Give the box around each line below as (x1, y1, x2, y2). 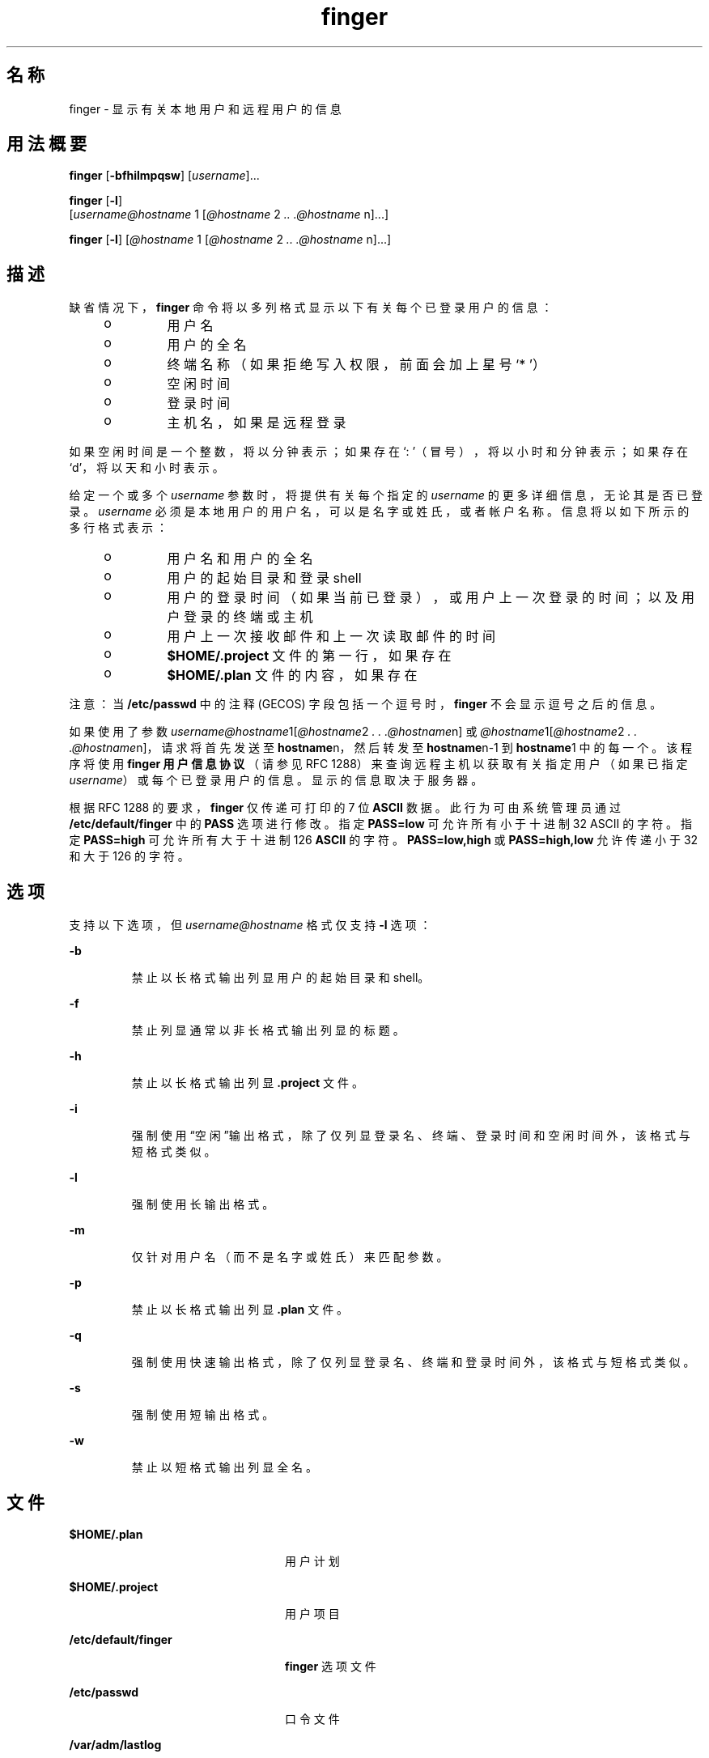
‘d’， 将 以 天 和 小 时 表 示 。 (69, 461, 224, 475)
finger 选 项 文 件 (285, 1658, 376, 1673)
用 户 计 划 (285, 1553, 340, 1568)
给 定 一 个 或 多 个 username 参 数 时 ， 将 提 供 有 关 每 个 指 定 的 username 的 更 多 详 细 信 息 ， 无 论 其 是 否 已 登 (69, 488, 703, 503)
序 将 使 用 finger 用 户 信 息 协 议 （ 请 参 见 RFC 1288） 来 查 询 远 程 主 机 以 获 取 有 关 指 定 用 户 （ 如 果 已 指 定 (69, 757, 688, 771)
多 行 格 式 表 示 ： (69, 520, 168, 535)
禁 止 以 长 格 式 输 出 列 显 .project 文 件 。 (131, 1076, 363, 1090)
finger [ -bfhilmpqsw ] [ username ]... (69, 168, 260, 183)
